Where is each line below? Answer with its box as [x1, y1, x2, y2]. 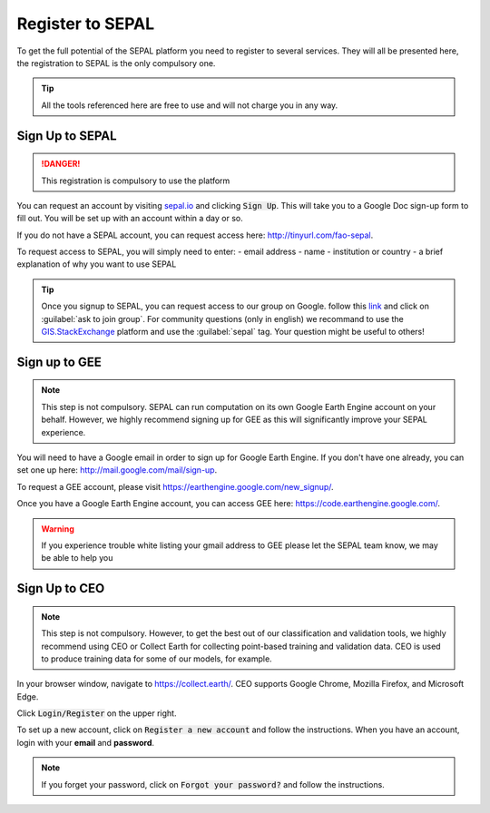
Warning [41, 523, 74, 534]
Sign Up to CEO [16, 581, 105, 596]
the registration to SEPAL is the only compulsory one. [16, 57, 216, 68]
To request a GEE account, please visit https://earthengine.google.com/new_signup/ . [16, 481, 335, 492]
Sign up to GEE [16, 354, 102, 369]
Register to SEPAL [16, 14, 155, 34]
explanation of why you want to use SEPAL [16, 259, 177, 269]
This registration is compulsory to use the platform [41, 175, 230, 186]
